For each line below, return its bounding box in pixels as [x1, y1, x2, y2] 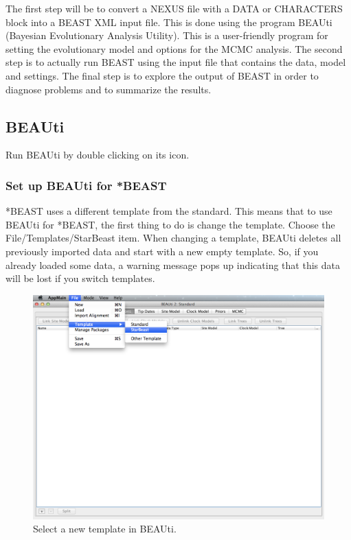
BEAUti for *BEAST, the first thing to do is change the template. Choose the [5, 217, 335, 231]
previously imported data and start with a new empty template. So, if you [5, 244, 319, 258]
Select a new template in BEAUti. [33, 521, 177, 536]
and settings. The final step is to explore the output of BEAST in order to [5, 68, 319, 82]
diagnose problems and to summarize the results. [5, 82, 212, 96]
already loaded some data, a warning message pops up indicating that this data [5, 257, 340, 272]
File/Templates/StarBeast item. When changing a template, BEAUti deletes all [5, 231, 341, 245]
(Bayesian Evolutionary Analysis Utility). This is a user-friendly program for [5, 28, 328, 43]
